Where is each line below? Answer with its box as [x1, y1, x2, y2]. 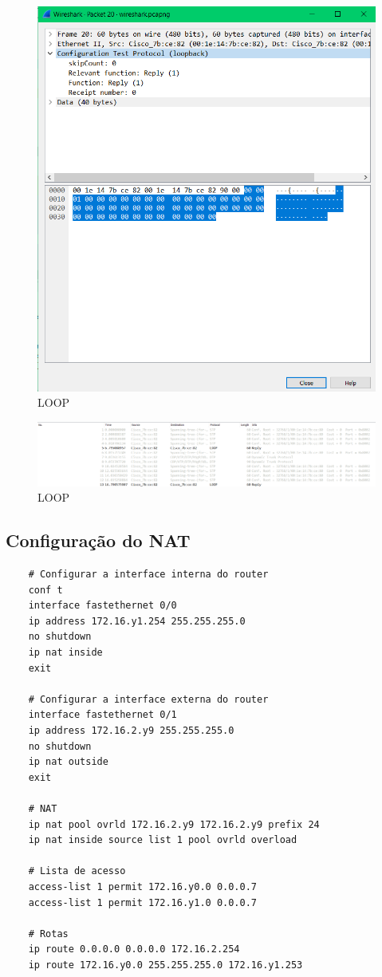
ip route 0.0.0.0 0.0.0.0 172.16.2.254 [28, 944, 240, 955]
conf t [28, 584, 63, 596]
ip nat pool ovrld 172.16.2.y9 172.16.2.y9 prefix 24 [28, 818, 320, 830]
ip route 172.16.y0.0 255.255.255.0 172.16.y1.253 [28, 959, 303, 971]
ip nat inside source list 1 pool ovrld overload [28, 834, 297, 846]
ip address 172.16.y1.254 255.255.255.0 [28, 615, 246, 627]
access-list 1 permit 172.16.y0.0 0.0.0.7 [28, 880, 257, 892]
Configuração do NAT [6, 528, 191, 553]
